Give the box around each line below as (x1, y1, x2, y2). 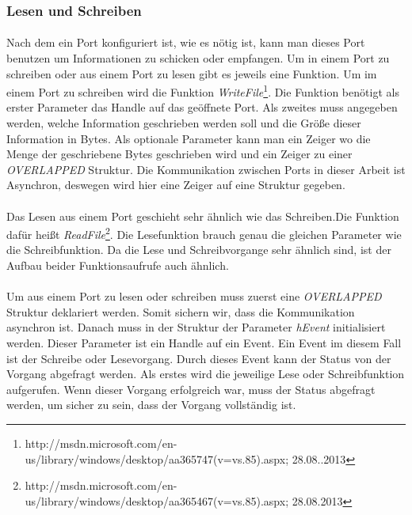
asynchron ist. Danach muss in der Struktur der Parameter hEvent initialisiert (6, 319, 386, 335)
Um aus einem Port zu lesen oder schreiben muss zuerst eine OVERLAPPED (6, 288, 382, 305)
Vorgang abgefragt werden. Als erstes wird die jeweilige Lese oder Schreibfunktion (6, 365, 405, 382)
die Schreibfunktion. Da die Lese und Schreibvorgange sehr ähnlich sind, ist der (6, 241, 391, 258)
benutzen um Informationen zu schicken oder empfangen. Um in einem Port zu (6, 50, 390, 66)
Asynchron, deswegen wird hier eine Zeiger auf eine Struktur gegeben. (6, 176, 345, 193)
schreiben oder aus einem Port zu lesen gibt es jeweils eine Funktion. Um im (6, 65, 377, 81)
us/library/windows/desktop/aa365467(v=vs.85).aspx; (25, 492, 289, 509)
